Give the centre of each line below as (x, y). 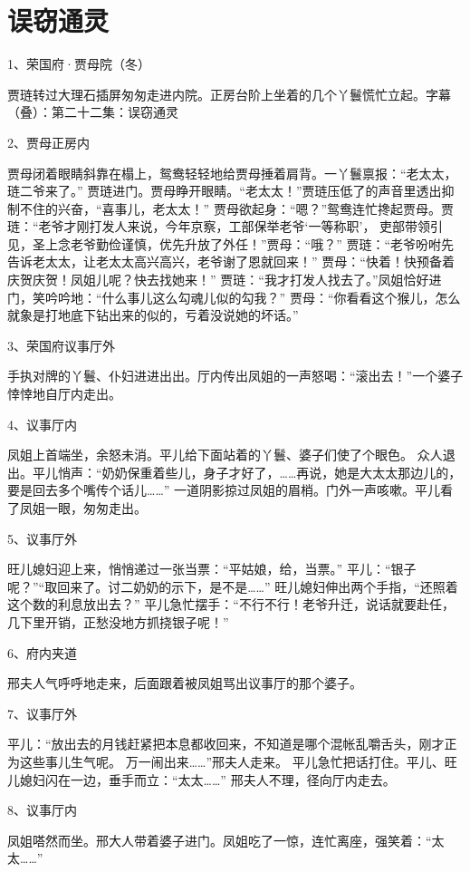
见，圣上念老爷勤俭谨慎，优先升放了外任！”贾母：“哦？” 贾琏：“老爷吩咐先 (231, 243)
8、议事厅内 (42, 810)
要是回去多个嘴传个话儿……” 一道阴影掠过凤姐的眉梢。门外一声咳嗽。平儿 (224, 490)
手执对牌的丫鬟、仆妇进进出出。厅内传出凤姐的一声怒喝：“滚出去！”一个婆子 (235, 376)
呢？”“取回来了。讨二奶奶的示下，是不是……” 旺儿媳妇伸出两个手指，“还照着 (233, 586)
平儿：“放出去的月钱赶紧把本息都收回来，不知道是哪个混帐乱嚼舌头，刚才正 (232, 744)
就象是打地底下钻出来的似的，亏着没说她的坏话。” (153, 315)
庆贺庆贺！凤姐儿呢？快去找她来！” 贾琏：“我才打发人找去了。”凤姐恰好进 (225, 280)
